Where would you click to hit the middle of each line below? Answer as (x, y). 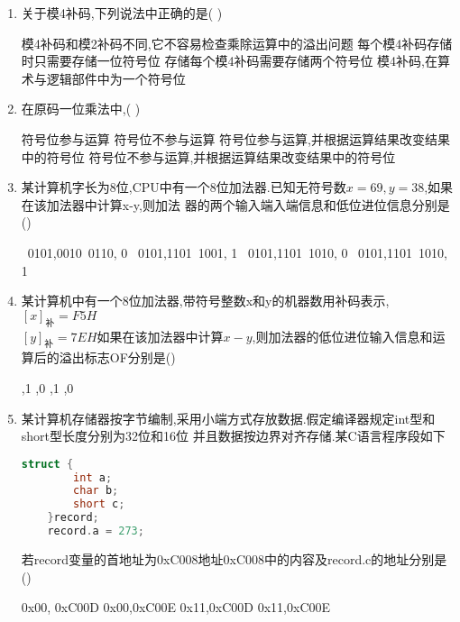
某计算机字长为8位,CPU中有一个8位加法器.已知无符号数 (184, 187)
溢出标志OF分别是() (117, 357)
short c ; (99, 504)
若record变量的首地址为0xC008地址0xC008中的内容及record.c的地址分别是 (234, 558)
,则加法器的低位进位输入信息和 (342, 336)
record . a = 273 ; (96, 531)
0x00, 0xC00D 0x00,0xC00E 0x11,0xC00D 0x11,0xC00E (176, 607)
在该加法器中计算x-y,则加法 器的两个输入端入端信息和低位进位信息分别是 (235, 204)
